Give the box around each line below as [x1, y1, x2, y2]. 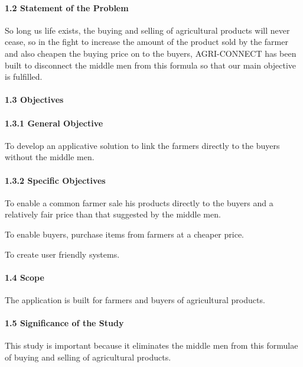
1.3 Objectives [5, 93, 64, 106]
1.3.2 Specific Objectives [5, 174, 106, 186]
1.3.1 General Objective [5, 116, 103, 129]
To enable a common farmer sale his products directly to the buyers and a [5, 196, 273, 209]
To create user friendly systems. [5, 248, 120, 260]
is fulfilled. [5, 70, 43, 83]
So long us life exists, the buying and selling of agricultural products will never [5, 24, 290, 36]
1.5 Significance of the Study [5, 317, 124, 329]
